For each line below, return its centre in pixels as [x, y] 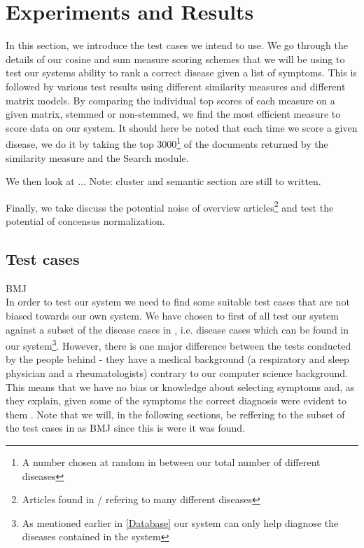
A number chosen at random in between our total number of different [171, 461]
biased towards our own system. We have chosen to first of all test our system [172, 315]
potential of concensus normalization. [85, 220]
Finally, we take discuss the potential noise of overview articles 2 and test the [170, 206]
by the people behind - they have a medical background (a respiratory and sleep [177, 359]
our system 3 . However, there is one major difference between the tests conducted [178, 344]
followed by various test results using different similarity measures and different [176, 86]
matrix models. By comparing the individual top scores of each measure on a [170, 100]
